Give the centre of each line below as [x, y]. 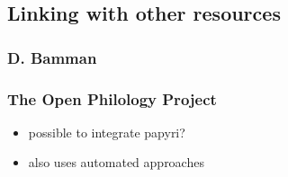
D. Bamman [52, 57]
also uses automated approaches [116, 162]
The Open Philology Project [112, 98]
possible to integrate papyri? [107, 132]
